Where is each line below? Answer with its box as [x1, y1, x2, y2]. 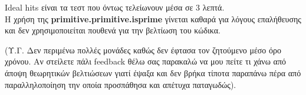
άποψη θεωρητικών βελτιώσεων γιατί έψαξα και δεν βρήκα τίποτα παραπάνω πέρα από [5, 66, 301, 79]
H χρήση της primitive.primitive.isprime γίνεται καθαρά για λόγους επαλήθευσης [5, 12, 301, 25]
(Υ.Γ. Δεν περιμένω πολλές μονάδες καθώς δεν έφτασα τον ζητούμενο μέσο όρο [5, 43, 281, 56]
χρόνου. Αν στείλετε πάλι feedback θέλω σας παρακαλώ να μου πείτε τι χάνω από [5, 55, 286, 67]
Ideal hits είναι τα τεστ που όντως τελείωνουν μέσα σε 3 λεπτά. [5, 1, 225, 13]
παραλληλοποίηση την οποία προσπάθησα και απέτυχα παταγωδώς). [5, 78, 236, 90]
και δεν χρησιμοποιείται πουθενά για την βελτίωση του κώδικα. [5, 24, 221, 36]
